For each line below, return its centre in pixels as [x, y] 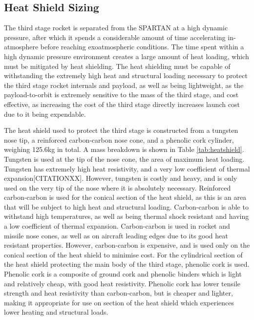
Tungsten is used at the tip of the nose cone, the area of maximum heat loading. [124, 159]
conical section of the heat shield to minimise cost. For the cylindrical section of [123, 254]
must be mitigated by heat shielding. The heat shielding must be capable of [117, 66]
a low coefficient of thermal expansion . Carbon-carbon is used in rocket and [117, 226]
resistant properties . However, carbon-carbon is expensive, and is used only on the [127, 245]
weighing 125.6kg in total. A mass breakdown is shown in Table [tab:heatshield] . [124, 149]
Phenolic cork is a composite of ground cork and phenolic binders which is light [123, 274]
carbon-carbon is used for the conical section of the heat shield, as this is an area [125, 197]
